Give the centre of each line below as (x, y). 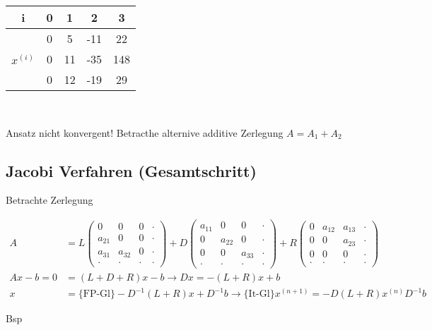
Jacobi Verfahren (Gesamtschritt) (131, 170)
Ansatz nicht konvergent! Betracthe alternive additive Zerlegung (145, 132)
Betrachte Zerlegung (49, 200)
